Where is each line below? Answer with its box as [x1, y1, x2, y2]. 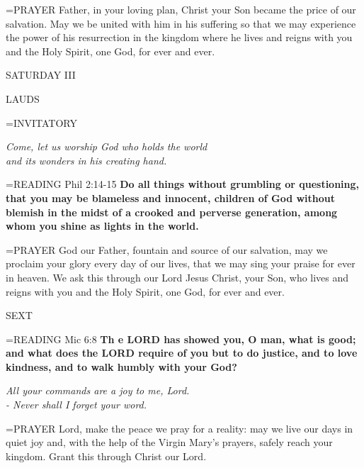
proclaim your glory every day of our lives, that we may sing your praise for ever [6, 256, 356, 271]
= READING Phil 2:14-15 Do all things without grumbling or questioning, [6, 177, 360, 191]
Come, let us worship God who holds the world [6, 139, 207, 154]
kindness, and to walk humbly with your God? [6, 359, 237, 374]
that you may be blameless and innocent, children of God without [6, 190, 336, 205]
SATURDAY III [6, 67, 76, 82]
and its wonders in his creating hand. [6, 152, 167, 167]
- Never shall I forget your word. [6, 397, 147, 412]
